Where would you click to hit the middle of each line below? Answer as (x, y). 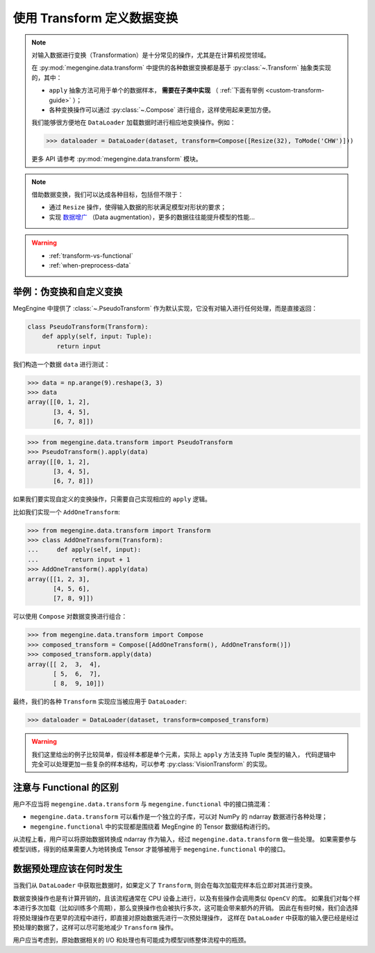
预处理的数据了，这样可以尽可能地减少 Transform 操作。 (95, 927)
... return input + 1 (79, 559)
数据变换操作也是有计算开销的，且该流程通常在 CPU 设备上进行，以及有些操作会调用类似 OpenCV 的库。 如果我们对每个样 (186, 898)
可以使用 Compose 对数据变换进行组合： (70, 617)
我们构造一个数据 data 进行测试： (61, 364)
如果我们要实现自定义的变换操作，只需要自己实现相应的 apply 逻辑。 (112, 499)
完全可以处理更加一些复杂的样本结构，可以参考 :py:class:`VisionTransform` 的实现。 (151, 764)
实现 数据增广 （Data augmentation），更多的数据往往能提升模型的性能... (152, 217)
